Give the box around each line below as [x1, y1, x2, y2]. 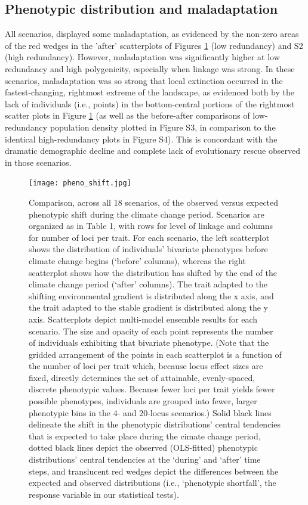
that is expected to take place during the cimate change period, [29, 429, 261, 442]
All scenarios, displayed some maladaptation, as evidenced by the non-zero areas [5, 27, 299, 40]
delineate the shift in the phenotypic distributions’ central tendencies [29, 418, 281, 430]
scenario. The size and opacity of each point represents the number [29, 324, 273, 337]
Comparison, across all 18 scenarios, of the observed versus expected [29, 196, 279, 208]
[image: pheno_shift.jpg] [29, 179, 131, 188]
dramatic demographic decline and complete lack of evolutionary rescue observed [5, 144, 300, 157]
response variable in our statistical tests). [29, 488, 179, 500]
